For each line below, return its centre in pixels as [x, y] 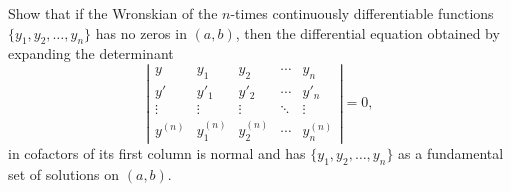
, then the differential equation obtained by [367, 32]
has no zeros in [141, 32]
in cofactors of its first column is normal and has [157, 152]
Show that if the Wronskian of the [113, 13]
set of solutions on [64, 173]
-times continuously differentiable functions [362, 13]
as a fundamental [451, 152]
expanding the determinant [91, 53]
